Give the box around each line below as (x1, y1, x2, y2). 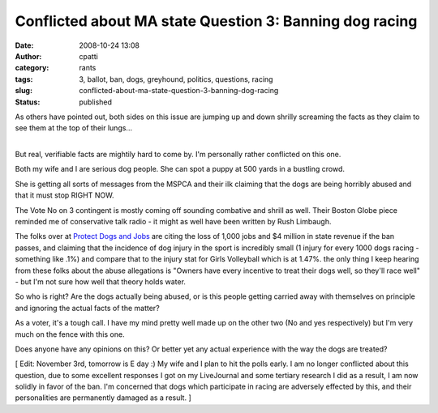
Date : (15, 40, 34, 50)
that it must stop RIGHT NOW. (15, 190, 114, 200)
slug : (15, 86, 32, 96)
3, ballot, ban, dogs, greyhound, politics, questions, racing (79, 74, 273, 84)
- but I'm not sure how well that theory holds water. (15, 276, 187, 287)
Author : (15, 51, 42, 61)
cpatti (79, 51, 99, 61)
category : (15, 63, 49, 73)
